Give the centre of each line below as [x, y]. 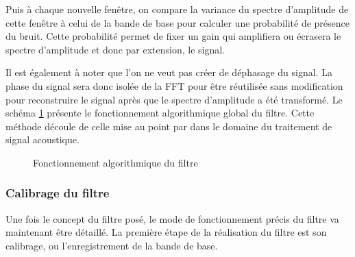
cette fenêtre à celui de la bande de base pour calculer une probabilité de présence [177, 22]
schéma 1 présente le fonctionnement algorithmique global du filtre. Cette [160, 113]
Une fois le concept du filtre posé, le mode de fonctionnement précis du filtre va [172, 218]
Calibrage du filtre [58, 193]
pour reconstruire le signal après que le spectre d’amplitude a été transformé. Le [174, 99]
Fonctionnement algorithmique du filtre [115, 162]
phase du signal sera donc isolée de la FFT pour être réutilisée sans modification [174, 85]
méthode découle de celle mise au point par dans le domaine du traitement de [169, 126]
